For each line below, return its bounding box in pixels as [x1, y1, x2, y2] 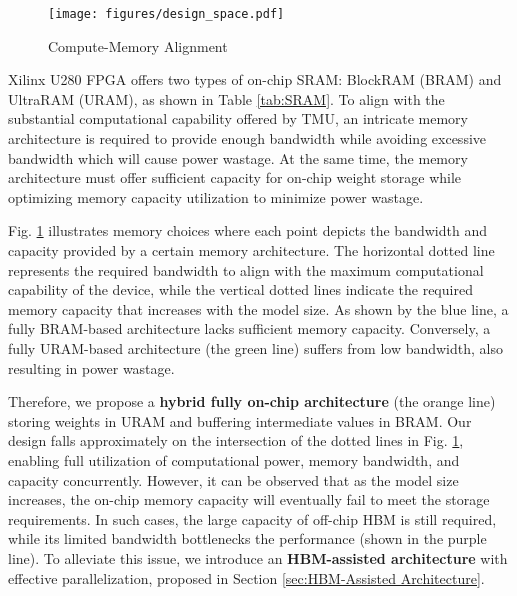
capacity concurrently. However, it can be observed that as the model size [8, 469, 459, 490]
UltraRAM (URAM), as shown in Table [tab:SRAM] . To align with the [8, 88, 445, 109]
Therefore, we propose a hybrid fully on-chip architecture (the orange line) [8, 391, 496, 412]
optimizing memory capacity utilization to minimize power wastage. [8, 186, 424, 207]
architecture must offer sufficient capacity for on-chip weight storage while [8, 167, 462, 188]
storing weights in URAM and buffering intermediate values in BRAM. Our [8, 410, 472, 431]
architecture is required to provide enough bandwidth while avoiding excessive [8, 128, 486, 149]
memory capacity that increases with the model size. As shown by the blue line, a [8, 298, 509, 319]
